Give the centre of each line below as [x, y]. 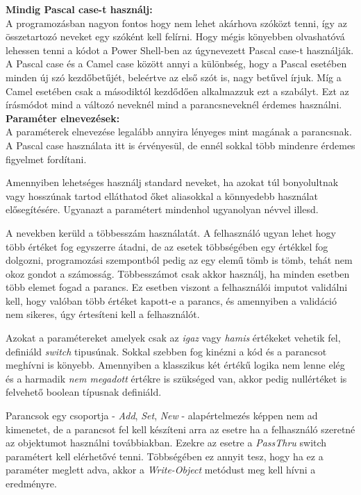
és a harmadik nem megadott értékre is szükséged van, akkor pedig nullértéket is [176, 378]
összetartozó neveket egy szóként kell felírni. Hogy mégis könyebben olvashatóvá [175, 36]
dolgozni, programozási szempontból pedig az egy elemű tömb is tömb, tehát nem [179, 260]
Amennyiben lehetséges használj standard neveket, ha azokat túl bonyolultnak [172, 182]
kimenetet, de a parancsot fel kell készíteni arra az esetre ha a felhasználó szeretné [180, 429]
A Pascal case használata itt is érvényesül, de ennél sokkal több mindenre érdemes [180, 145]
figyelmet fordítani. [46, 159]
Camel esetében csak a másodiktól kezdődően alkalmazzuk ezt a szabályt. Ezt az [177, 91]
